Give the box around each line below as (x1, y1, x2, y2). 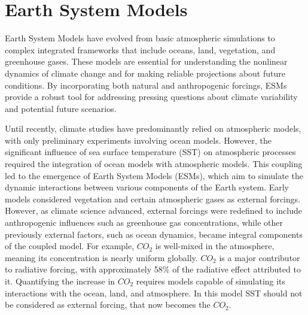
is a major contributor (219, 251, 300, 263)
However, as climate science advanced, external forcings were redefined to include (5, 204, 302, 217)
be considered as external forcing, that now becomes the (5, 298, 211, 311)
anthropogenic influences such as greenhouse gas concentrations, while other (5, 216, 283, 229)
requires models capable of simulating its (136, 275, 286, 287)
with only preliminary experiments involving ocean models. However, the (5, 134, 272, 146)
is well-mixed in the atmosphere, (155, 240, 275, 252)
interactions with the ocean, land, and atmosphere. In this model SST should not (5, 286, 303, 299)
